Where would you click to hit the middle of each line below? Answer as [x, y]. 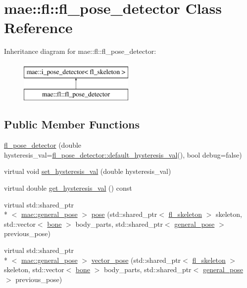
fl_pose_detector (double [43, 145]
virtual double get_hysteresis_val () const [68, 188]
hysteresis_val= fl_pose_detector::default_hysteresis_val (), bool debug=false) [123, 154]
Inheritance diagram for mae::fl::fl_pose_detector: [80, 51]
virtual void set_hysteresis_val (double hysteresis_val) [88, 171]
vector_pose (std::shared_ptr [136, 260]
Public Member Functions [72, 124]
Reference [38, 27]
